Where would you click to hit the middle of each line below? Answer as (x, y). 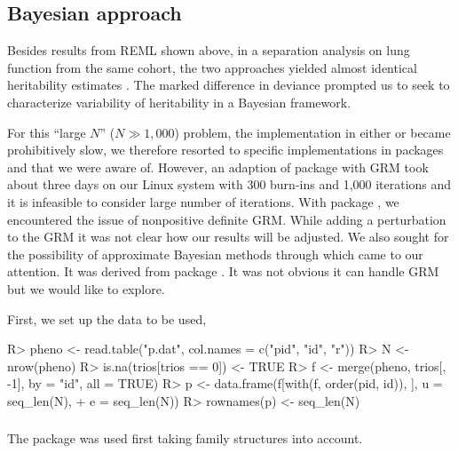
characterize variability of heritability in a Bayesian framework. (179, 102)
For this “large (47, 132)
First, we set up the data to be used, (107, 318)
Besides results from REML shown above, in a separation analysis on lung (209, 50)
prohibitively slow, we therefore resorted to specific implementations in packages (225, 150)
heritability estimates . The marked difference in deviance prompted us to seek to (229, 85)
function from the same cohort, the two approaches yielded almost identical (212, 67)
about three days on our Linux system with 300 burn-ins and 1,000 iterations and (229, 184)
